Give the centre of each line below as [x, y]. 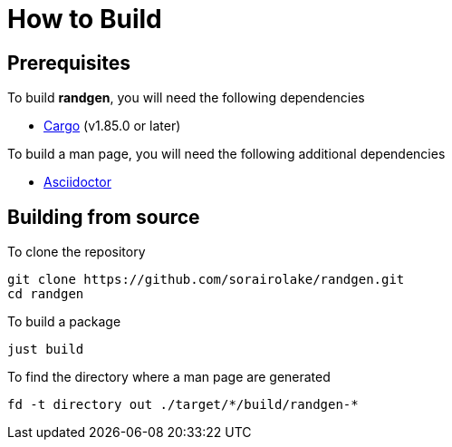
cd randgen [46, 294]
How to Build [85, 19]
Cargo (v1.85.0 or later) [112, 126]
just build [46, 350]
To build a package [64, 322]
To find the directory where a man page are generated [169, 377]
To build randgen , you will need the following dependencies [186, 98]
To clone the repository [77, 252]
